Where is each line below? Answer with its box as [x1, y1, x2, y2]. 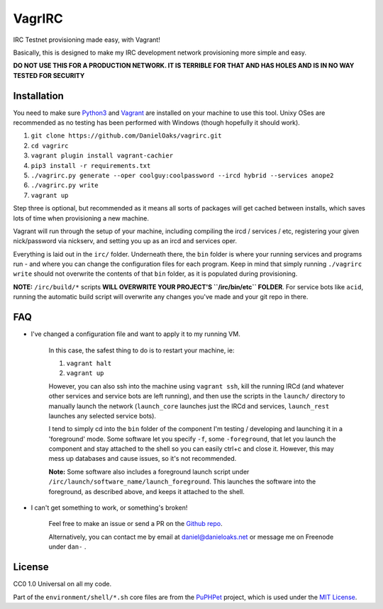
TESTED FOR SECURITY [13, 71, 85, 79]
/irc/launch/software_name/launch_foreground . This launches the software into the [48, 477, 316, 486]
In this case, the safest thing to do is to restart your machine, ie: [48, 346, 235, 354]
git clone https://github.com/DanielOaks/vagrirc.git [30, 132, 222, 140]
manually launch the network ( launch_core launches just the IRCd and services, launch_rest [48, 401, 330, 410]
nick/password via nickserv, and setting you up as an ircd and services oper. [13, 237, 238, 245]
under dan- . [48, 542, 87, 551]
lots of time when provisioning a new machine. [13, 213, 149, 223]
